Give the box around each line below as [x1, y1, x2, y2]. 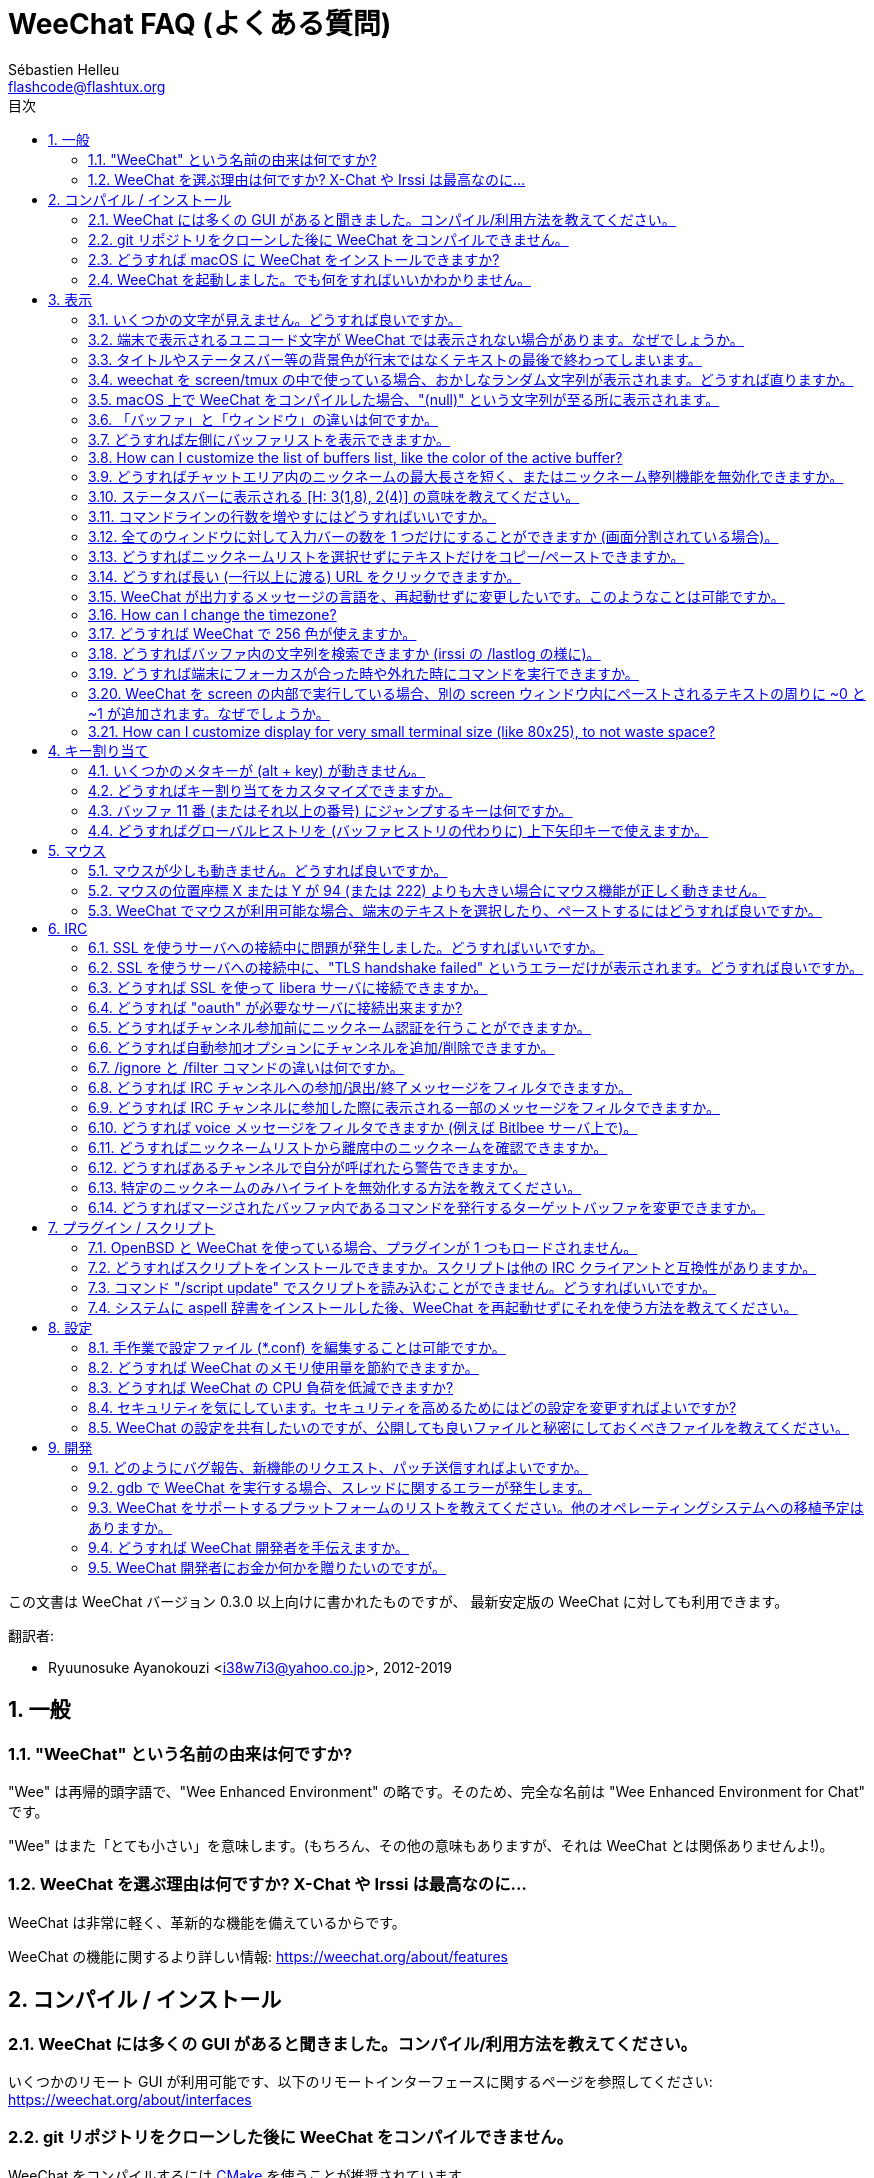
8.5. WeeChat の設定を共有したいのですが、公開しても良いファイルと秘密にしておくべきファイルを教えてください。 [88, 1418, 850, 1436]
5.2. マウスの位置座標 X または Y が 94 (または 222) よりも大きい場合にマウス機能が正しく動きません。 [88, 881, 766, 899]
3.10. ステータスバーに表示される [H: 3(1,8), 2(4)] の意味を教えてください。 [88, 487, 580, 505]
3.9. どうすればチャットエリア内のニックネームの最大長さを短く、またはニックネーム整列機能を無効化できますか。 [88, 467, 844, 485]
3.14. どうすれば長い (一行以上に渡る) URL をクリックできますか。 [88, 567, 521, 585]
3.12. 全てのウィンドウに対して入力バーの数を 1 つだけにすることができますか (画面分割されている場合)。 [88, 527, 779, 545]
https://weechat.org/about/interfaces [8, 2090, 252, 2108]
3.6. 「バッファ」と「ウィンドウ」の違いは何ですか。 [88, 410, 438, 428]
